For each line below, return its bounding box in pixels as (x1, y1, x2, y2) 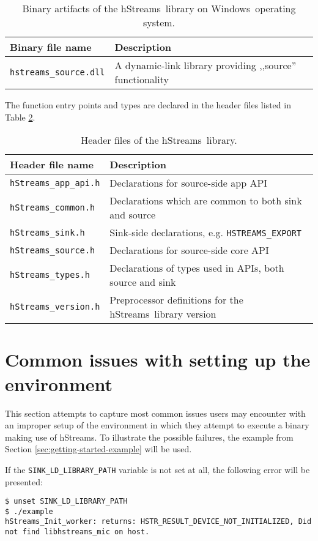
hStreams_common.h (10, 203, 95, 213)
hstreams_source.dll (10, 67, 105, 77)
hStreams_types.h (10, 270, 90, 280)
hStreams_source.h (10, 245, 95, 255)
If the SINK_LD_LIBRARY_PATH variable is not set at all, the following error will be (5, 463, 310, 476)
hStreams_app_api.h (10, 177, 100, 188)
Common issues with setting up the (5, 347, 311, 372)
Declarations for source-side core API (109, 243, 269, 258)
